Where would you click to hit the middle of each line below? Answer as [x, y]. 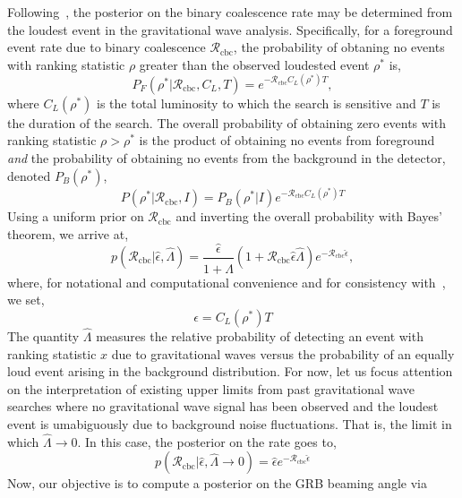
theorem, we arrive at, [68, 233]
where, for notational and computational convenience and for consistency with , [227, 282]
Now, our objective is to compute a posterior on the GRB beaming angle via [217, 483]
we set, [26, 300]
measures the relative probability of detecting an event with [260, 336]
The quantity [43, 336]
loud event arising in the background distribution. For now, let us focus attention [230, 371]
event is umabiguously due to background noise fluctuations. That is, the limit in [230, 424]
